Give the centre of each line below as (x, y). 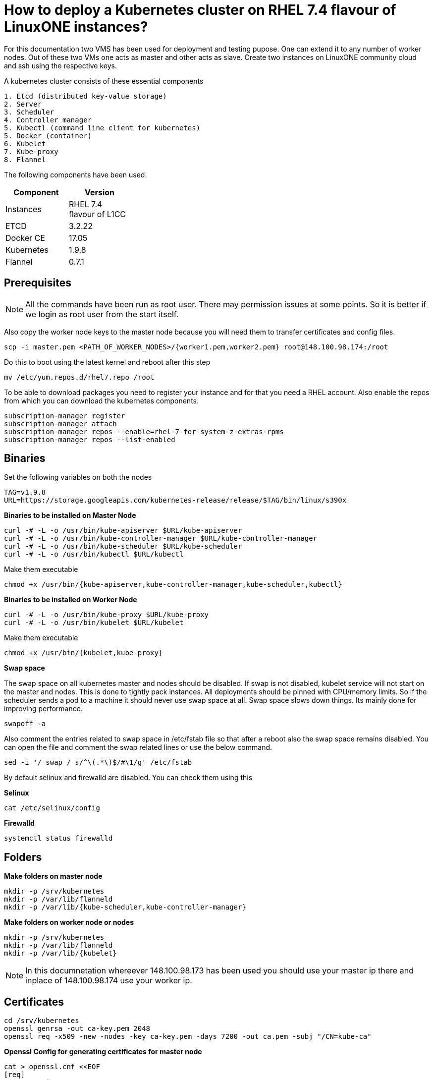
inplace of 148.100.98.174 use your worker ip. (109, 981)
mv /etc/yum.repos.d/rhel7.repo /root (79, 377)
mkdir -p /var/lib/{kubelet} (60, 953)
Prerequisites (38, 283)
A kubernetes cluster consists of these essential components (104, 81)
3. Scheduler (29, 112)
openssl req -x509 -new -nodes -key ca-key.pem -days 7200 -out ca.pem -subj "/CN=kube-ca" (188, 1037)
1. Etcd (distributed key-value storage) (85, 96)
